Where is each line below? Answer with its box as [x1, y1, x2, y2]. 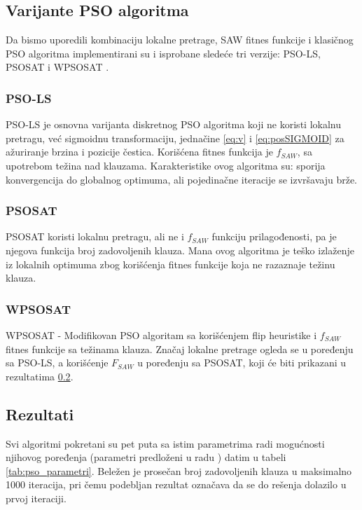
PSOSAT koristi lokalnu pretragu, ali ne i [6, 229, 184, 244]
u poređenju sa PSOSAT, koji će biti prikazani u [137, 355, 347, 370]
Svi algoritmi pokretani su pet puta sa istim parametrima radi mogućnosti [6, 436, 325, 450]
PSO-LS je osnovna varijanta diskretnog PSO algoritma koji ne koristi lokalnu [6, 117, 341, 132]
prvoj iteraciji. [6, 490, 67, 505]
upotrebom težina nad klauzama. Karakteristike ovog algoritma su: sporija [6, 158, 326, 172]
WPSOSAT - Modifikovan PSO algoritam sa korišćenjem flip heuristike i [6, 327, 317, 342]
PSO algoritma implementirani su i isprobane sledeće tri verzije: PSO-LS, [6, 46, 321, 60]
